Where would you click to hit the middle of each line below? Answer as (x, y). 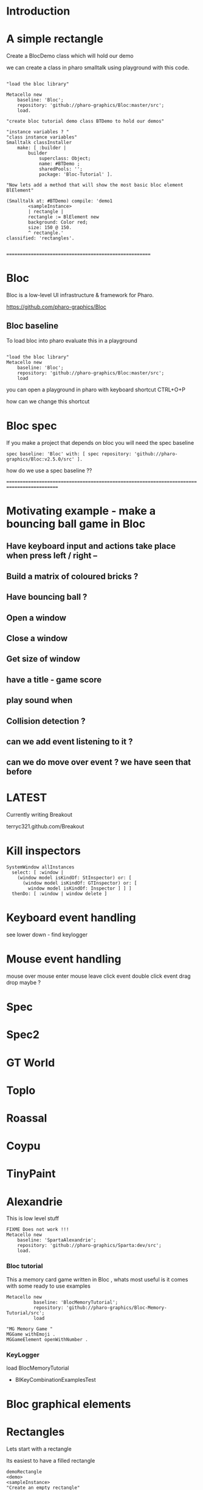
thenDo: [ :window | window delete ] (60, 894)
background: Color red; (58, 222)
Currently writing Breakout (40, 815)
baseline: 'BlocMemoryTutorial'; (76, 1302)
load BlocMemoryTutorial (38, 1368)
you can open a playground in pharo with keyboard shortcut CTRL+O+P (96, 390)
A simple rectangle (55, 39)
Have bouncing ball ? (47, 597)
